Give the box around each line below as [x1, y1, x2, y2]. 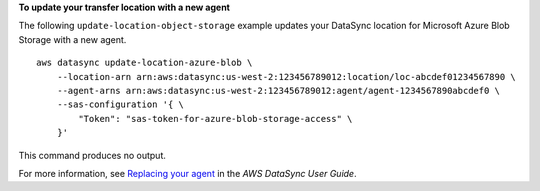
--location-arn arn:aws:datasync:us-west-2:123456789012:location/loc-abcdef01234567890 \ [56, 71, 517, 82]
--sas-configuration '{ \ [56, 99, 185, 110]
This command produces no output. [18, 149, 167, 161]
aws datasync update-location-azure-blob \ [36, 57, 253, 69]
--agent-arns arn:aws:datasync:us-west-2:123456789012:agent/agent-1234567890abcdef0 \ [56, 85, 500, 96]
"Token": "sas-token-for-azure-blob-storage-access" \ [78, 113, 353, 124]
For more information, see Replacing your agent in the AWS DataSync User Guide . [18, 167, 357, 179]
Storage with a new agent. [18, 33, 127, 45]
